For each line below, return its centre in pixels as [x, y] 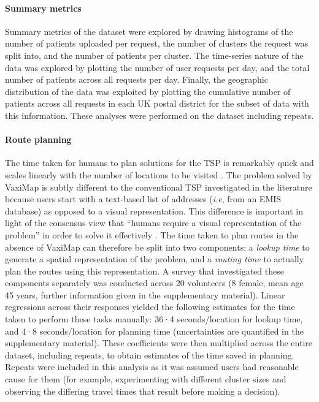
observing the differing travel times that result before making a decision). [143, 391]
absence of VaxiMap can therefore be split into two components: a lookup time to [157, 247]
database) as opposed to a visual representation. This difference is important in [154, 210]
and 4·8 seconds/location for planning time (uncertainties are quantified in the [154, 331]
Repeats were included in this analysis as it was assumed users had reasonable [152, 367]
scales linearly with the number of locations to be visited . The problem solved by [159, 174]
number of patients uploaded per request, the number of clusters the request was [157, 43]
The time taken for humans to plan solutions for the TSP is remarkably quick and [159, 163]
